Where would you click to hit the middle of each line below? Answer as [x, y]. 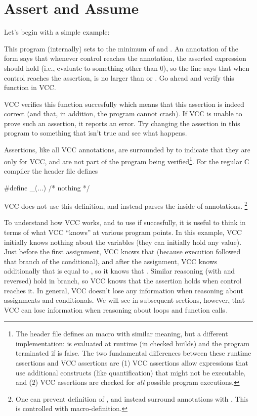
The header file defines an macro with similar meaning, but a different [122, 334]
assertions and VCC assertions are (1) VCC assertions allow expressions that [132, 363]
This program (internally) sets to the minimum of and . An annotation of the [121, 48]
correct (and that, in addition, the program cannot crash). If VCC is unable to [123, 114]
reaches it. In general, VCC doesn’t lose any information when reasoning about [124, 290]
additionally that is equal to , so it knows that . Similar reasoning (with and [120, 271]
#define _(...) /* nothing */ [47, 187]
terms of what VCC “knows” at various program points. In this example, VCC [123, 232]
